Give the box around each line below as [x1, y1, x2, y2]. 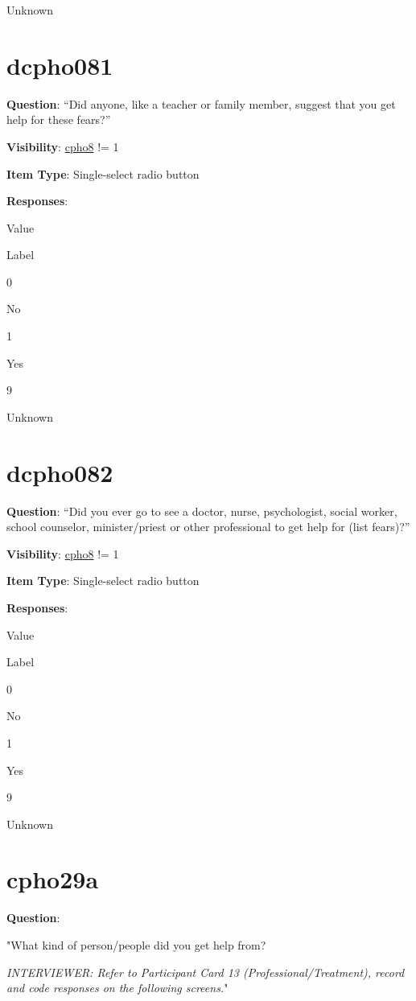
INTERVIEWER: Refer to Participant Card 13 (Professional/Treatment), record [6, 963, 405, 980]
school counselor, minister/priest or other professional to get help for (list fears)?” [6, 518, 410, 535]
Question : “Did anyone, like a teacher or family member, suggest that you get [6, 95, 396, 112]
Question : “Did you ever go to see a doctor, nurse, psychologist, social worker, [6, 502, 397, 519]
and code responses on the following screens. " [6, 979, 229, 996]
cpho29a [6, 863, 99, 896]
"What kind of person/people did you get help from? [6, 937, 266, 953]
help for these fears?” [6, 111, 111, 128]
